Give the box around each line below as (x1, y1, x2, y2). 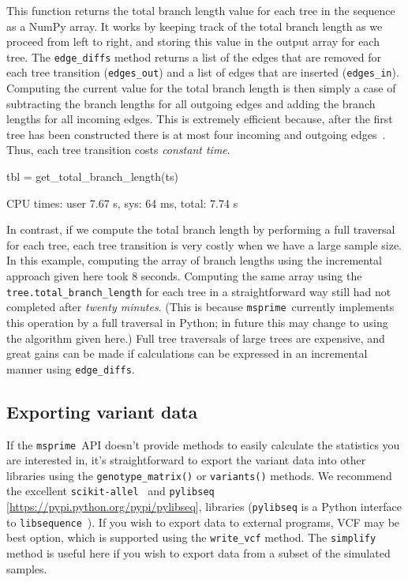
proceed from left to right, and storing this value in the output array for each (6, 33, 380, 50)
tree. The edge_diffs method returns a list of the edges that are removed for (6, 48, 381, 65)
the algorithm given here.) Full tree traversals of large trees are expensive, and (6, 329, 385, 346)
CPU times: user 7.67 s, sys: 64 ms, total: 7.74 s (6, 194, 238, 211)
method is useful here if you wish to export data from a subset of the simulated (6, 545, 391, 561)
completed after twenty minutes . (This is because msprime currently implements (6, 299, 395, 315)
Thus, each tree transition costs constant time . (6, 141, 230, 158)
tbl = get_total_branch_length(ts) (6, 168, 178, 185)
